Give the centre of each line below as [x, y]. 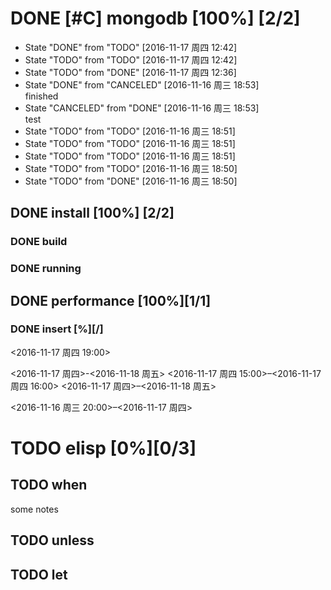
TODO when [49, 485]
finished [41, 96]
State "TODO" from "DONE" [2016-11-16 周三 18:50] [131, 181]
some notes [34, 509]
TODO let [39, 574]
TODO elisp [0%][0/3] [103, 448]
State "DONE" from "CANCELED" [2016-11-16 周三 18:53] [142, 84]
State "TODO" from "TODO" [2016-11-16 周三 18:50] [131, 168]
